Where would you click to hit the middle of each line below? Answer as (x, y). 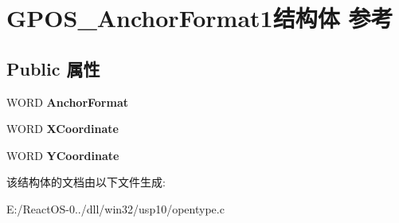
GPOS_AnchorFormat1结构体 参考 (200, 18)
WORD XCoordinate (63, 129)
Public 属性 (53, 68)
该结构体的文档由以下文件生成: (86, 182)
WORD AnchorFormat (67, 102)
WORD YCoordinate (63, 155)
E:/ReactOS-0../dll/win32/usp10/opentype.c (115, 208)
